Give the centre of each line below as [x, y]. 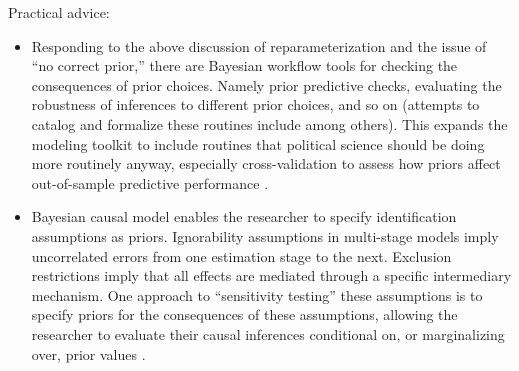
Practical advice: [59, 12]
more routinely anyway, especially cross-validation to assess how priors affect [266, 163]
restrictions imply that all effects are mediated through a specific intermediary [271, 275]
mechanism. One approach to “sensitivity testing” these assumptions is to [257, 294]
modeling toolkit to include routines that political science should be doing [258, 143]
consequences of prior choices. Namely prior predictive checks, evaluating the [266, 84]
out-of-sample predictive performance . [150, 182]
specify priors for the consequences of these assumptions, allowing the [244, 314]
